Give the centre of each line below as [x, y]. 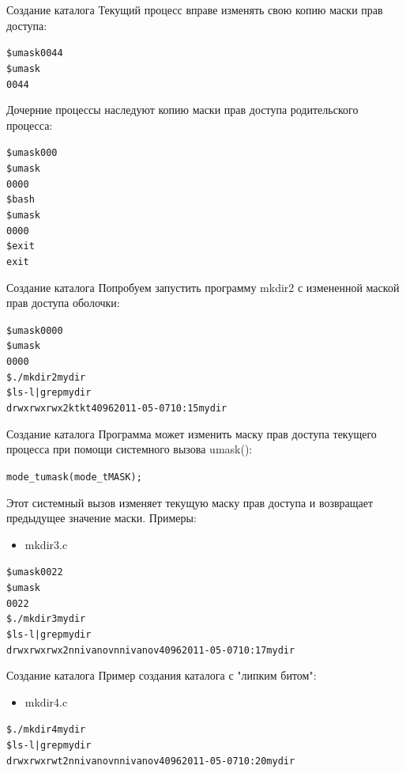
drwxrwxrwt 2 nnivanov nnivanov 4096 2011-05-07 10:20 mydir [151, 761]
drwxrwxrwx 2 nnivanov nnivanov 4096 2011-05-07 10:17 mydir [151, 650]
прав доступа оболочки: [63, 303]
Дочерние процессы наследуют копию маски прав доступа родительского [182, 110]
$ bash [21, 200]
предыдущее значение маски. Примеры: [101, 518]
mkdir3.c [46, 544]
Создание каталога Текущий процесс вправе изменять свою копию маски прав [195, 9]
